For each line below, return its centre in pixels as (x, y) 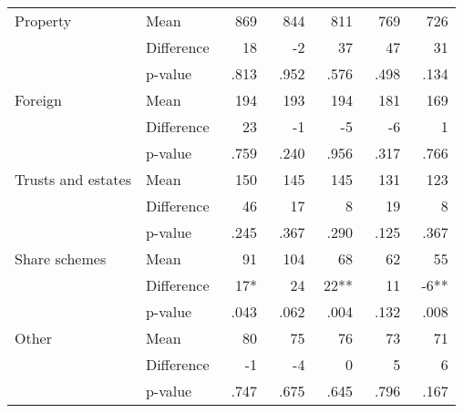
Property (43, 21)
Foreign (38, 100)
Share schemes (61, 258)
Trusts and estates (73, 179)
